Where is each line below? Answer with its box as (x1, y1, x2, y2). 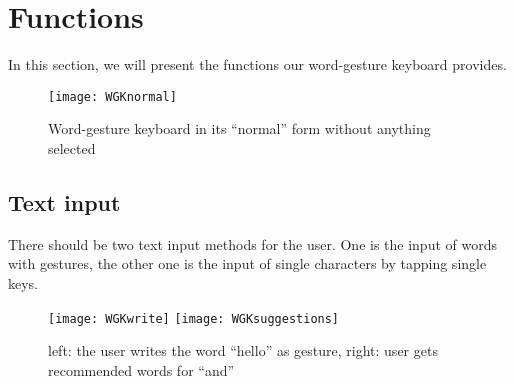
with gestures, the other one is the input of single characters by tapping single (8, 253, 487, 274)
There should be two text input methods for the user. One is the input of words (8, 233, 497, 254)
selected (48, 137, 96, 158)
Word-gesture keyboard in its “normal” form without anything (48, 118, 431, 139)
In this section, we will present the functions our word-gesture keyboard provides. (8, 54, 507, 75)
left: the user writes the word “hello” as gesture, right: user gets (48, 340, 438, 361)
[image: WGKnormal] (48, 89, 177, 104)
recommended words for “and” (48, 359, 235, 380)
